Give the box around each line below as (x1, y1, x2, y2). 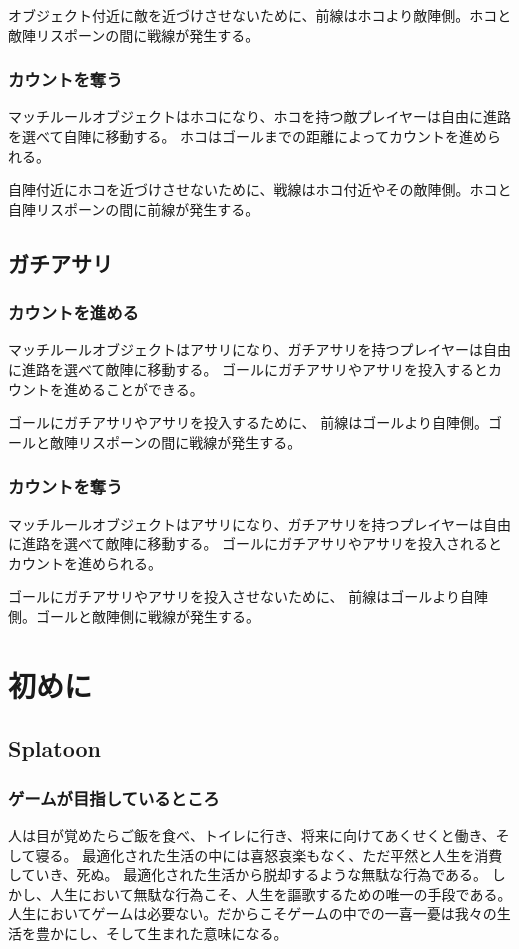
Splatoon (8, 733, 101, 764)
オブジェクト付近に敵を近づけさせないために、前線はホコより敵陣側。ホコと (8, 5, 512, 25)
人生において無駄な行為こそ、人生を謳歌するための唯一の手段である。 (49, 883, 512, 904)
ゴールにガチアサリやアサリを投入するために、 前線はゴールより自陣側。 (8, 412, 488, 433)
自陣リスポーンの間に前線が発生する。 (8, 198, 260, 219)
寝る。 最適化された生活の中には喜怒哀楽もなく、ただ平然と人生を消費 (35, 844, 503, 865)
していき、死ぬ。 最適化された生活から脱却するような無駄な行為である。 (8, 864, 488, 885)
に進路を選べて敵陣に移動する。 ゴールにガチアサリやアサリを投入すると (8, 358, 489, 379)
